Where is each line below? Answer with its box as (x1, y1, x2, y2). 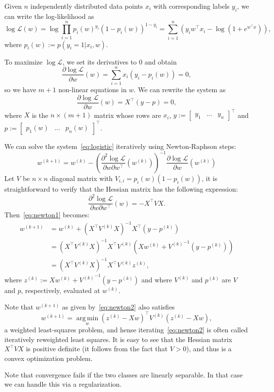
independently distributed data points (30, 1, 143, 11)
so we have (4, 84, 36, 95)
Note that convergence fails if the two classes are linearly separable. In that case (4, 369, 243, 379)
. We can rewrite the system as (134, 84, 226, 95)
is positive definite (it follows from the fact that (26, 343, 168, 354)
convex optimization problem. (4, 353, 93, 363)
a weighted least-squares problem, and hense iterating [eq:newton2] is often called (4, 325, 248, 335)
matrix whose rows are (94, 110, 161, 120)
